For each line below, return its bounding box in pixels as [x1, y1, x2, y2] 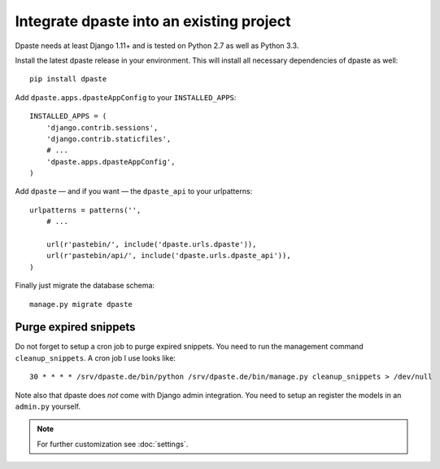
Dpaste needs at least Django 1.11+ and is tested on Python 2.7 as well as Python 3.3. [15, 41, 299, 50]
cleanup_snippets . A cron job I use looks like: [15, 353, 176, 362]
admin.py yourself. [15, 401, 81, 411]
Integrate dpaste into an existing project [15, 12, 291, 30]
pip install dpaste [29, 74, 107, 84]
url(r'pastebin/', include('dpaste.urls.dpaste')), [46, 240, 257, 249]
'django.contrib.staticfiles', [46, 134, 172, 143]
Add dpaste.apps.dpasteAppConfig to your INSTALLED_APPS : [15, 92, 237, 102]
